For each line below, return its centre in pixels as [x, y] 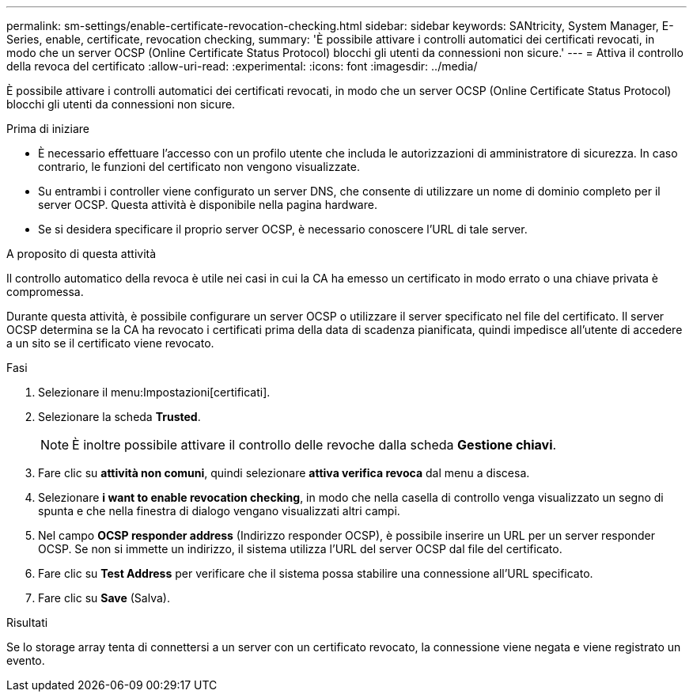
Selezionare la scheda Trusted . [119, 417]
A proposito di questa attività [81, 254]
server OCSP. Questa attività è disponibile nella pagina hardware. [208, 205]
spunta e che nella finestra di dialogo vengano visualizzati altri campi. [219, 511]
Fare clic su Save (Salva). [104, 598]
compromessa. [45, 292]
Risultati [27, 622]
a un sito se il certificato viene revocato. [110, 343]
